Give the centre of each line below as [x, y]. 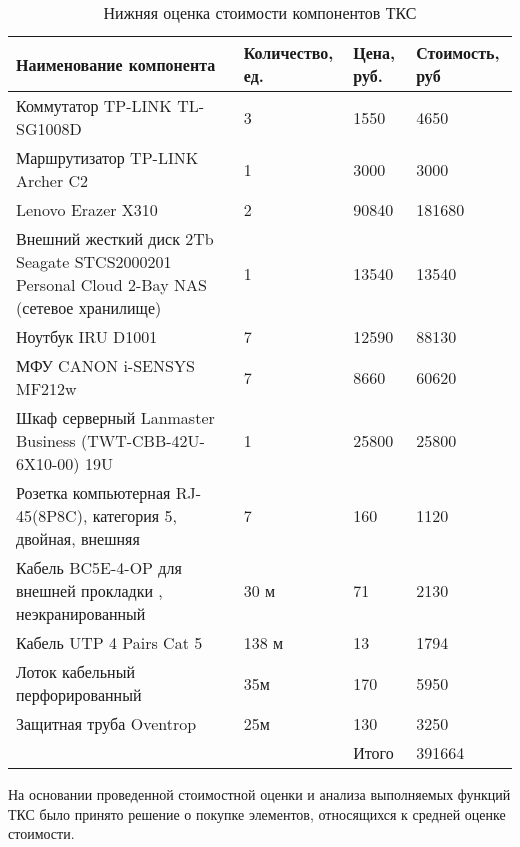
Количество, [288, 52]
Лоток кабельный [75, 671]
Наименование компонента [116, 64]
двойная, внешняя [78, 538]
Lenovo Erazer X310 [87, 209]
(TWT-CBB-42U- [142, 440]
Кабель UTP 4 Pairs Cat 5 [109, 642]
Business [46, 440]
